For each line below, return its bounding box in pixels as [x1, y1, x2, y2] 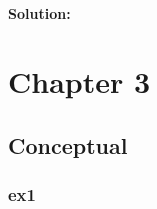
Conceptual [8, 129, 128, 160]
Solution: [8, 2, 71, 23]
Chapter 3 [8, 61, 151, 102]
